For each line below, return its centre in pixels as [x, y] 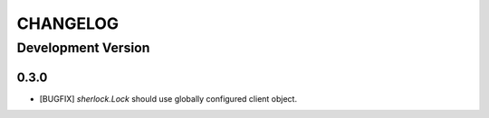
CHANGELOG [68, 23]
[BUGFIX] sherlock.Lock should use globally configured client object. [168, 98]
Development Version [83, 48]
